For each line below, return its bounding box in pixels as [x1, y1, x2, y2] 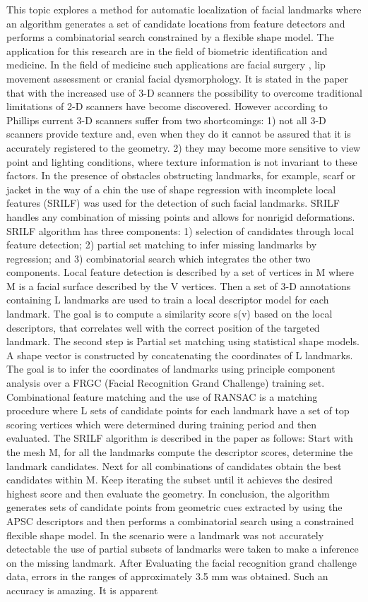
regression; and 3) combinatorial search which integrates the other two [6, 251, 311, 265]
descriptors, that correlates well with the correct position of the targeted [6, 320, 320, 335]
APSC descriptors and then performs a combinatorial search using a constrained [6, 513, 355, 528]
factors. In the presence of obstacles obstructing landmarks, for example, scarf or [6, 168, 356, 183]
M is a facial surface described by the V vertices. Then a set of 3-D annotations [6, 278, 351, 293]
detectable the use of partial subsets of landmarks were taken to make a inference [6, 541, 359, 556]
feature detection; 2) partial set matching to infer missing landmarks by [6, 237, 317, 252]
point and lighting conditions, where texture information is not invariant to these [6, 154, 357, 169]
